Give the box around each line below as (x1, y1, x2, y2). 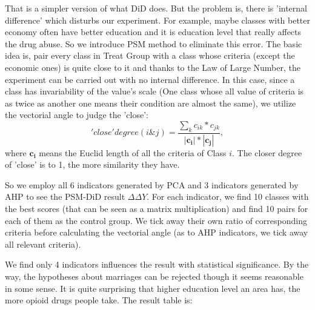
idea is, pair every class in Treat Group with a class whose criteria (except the (5, 49, 295, 62)
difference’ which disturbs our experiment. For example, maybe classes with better (5, 13, 311, 26)
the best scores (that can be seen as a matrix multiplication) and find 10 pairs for (5, 202, 308, 214)
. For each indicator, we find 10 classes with (147, 190, 309, 203)
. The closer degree (232, 146, 302, 159)
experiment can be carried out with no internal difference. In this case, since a (5, 73, 295, 85)
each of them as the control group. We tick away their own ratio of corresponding (5, 214, 307, 226)
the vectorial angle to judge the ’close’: (5, 108, 148, 121)
